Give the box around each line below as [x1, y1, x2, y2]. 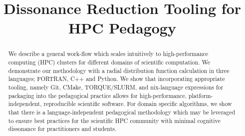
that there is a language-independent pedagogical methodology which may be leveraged [8, 107, 236, 116]
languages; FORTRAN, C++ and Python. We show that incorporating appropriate [8, 74, 225, 83]
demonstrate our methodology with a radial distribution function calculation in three [8, 66, 230, 74]
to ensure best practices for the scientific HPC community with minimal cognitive [8, 116, 221, 124]
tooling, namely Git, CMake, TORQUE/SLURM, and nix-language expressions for [8, 82, 224, 91]
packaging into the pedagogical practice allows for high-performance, [8, 91, 187, 99]
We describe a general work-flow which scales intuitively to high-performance [8, 49, 209, 58]
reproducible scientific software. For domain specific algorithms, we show [43, 99, 232, 108]
